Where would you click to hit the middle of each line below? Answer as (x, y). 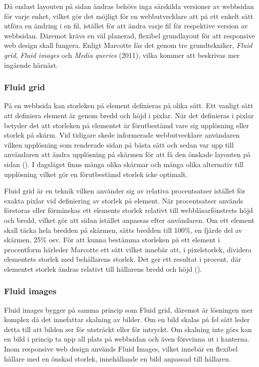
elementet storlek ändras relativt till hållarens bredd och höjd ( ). (103, 269)
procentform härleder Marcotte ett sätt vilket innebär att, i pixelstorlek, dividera (128, 249)
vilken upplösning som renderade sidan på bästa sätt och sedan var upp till (119, 144)
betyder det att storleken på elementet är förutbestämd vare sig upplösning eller (127, 125)
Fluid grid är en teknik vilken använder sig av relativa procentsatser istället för (125, 191)
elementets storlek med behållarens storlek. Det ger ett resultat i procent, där (123, 259)
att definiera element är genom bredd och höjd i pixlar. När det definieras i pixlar (129, 115)
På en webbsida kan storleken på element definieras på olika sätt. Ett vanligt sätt (129, 105)
